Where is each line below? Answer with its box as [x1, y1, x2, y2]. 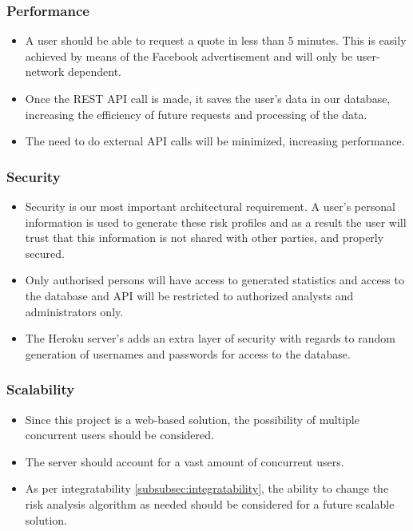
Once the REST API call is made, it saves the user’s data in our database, [25, 90, 391, 106]
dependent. [68, 63, 122, 80]
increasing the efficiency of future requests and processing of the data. [25, 105, 367, 122]
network [25, 63, 65, 80]
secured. [25, 244, 65, 261]
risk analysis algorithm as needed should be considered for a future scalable [25, 495, 395, 512]
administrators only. [25, 303, 124, 319]
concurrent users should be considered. [25, 426, 214, 443]
